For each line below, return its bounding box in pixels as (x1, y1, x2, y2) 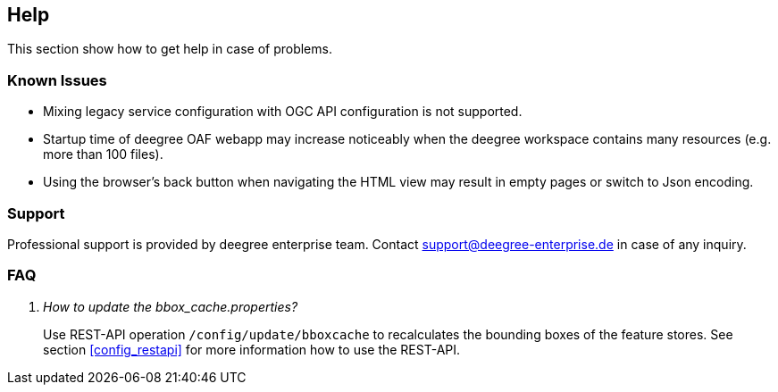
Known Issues (7, 71, 107, 89)
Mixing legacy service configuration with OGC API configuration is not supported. (43, 104, 523, 120)
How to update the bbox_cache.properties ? (43, 298, 298, 314)
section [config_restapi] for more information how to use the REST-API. (43, 341, 461, 357)
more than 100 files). (43, 146, 163, 163)
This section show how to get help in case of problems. (7, 41, 332, 57)
